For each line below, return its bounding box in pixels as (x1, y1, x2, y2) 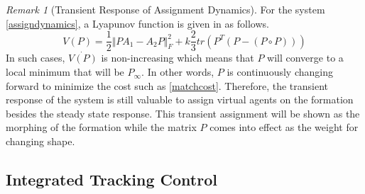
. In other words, (141, 64, 214, 79)
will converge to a (267, 50, 344, 65)
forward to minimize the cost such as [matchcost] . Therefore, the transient (6, 78, 328, 93)
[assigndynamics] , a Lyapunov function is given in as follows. (6, 16, 269, 30)
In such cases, (6, 50, 65, 65)
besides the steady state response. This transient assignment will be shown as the (6, 105, 360, 120)
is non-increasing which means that (101, 50, 254, 65)
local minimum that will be (6, 64, 124, 79)
